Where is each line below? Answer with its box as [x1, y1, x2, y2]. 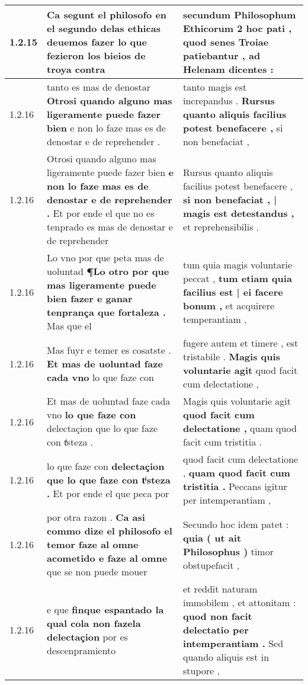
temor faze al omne [47, 537, 139, 551]
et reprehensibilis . [182, 220, 259, 233]
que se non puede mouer [47, 565, 147, 578]
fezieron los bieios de [47, 49, 146, 62]
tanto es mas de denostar [47, 80, 150, 94]
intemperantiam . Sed [182, 636, 284, 650]
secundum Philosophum [182, 8, 296, 21]
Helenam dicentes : [182, 62, 274, 76]
